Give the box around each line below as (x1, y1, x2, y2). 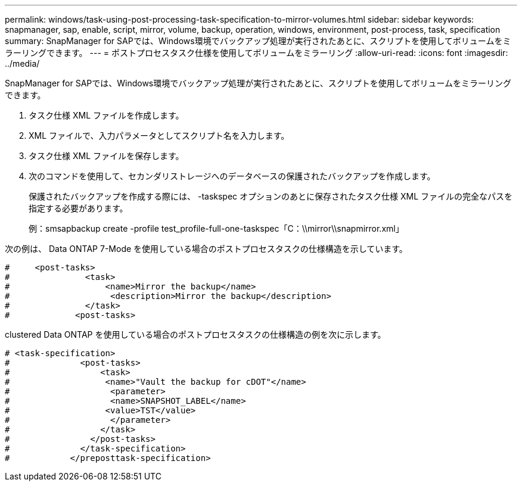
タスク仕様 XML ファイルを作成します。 (29, 110, 184, 120)
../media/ (5, 58, 40, 68)
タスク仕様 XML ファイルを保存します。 (29, 151, 184, 161)
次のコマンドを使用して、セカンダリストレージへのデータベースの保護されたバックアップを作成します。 (29, 171, 436, 181)
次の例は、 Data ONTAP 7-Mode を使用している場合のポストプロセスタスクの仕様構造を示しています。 (5, 244, 408, 254)
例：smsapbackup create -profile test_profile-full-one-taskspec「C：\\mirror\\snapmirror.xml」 (29, 223, 404, 233)
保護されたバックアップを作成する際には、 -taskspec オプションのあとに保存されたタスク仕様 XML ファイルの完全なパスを (29, 191, 513, 201)
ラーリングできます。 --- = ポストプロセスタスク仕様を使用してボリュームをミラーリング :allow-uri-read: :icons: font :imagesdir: (5, 48, 508, 58)
